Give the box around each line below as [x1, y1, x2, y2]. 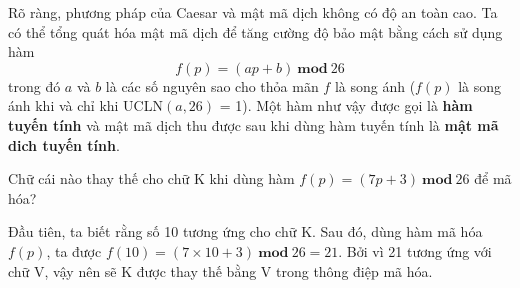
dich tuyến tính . [8, 134, 120, 155]
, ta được [46, 240, 102, 261]
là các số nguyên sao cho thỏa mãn [105, 75, 319, 96]
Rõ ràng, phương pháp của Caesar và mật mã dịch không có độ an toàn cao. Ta [8, 2, 498, 22]
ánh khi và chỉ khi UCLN [8, 95, 163, 116]
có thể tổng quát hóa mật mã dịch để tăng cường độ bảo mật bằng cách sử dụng [8, 21, 503, 42]
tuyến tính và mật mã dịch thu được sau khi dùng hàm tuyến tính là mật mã [8, 114, 499, 135]
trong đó [8, 75, 61, 96]
